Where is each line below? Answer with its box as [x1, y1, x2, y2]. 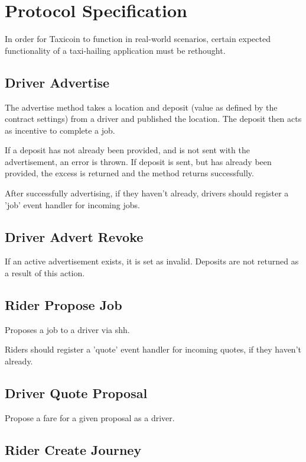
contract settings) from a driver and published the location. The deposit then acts [5, 112, 302, 125]
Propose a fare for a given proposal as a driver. [5, 411, 175, 424]
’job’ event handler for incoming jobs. [5, 198, 140, 211]
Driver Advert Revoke [5, 227, 144, 245]
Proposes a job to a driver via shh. [5, 323, 130, 335]
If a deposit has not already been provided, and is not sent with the [5, 144, 250, 156]
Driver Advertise [5, 73, 110, 91]
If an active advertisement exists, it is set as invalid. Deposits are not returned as [5, 255, 299, 267]
